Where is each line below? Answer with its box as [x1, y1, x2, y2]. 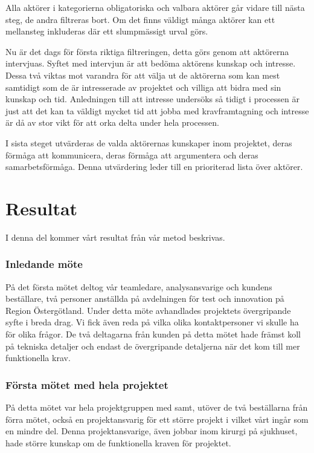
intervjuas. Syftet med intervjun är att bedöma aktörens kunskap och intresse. [5, 57, 296, 70]
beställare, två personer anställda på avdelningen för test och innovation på [5, 292, 284, 305]
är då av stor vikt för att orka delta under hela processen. [5, 116, 219, 129]
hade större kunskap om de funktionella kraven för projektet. [5, 436, 231, 449]
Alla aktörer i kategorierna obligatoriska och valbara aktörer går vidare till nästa [5, 1, 305, 13]
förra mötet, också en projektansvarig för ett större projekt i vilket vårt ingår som [5, 412, 309, 425]
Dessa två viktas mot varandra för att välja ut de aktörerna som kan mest [5, 68, 280, 81]
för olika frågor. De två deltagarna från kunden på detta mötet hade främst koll [5, 328, 301, 341]
